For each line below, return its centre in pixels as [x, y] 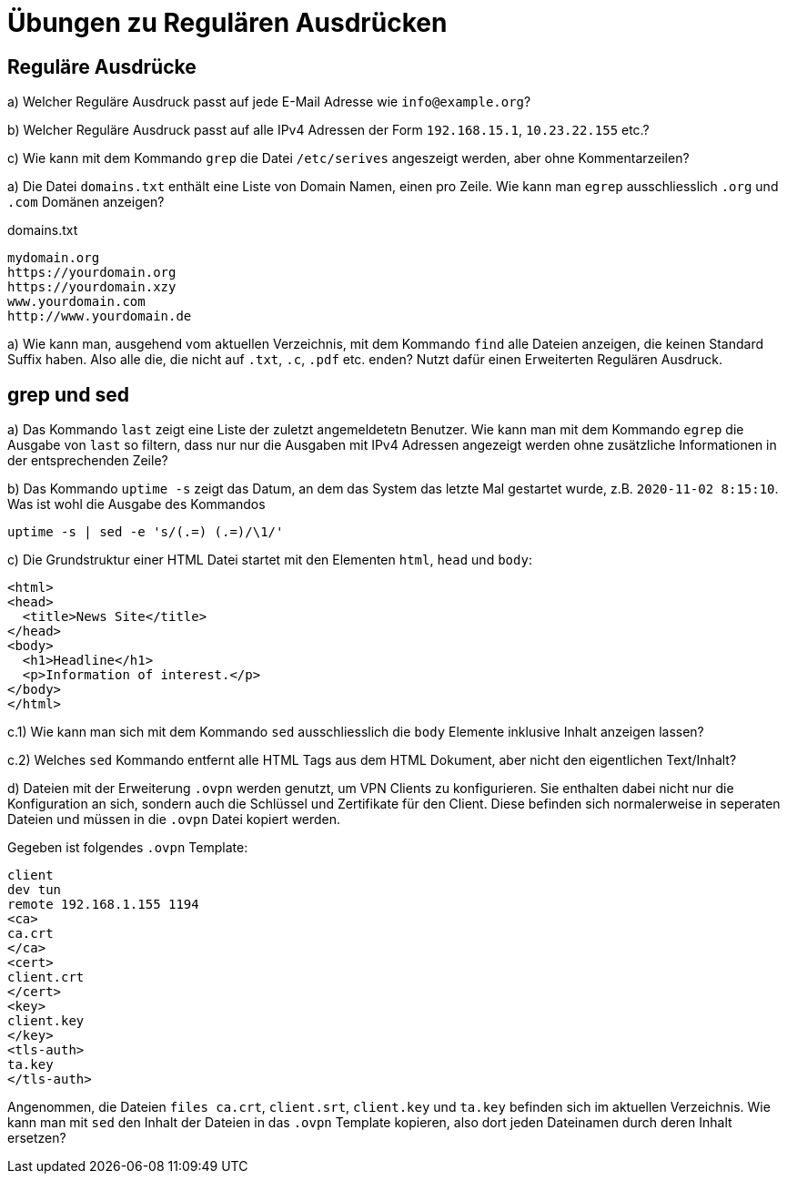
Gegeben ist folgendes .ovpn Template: [128, 848]
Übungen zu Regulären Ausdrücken [227, 23]
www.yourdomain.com [76, 302]
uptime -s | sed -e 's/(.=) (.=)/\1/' [146, 532]
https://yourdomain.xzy [92, 287]
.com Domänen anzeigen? [86, 202]
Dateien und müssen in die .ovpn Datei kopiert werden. [174, 820]
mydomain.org [54, 258]
